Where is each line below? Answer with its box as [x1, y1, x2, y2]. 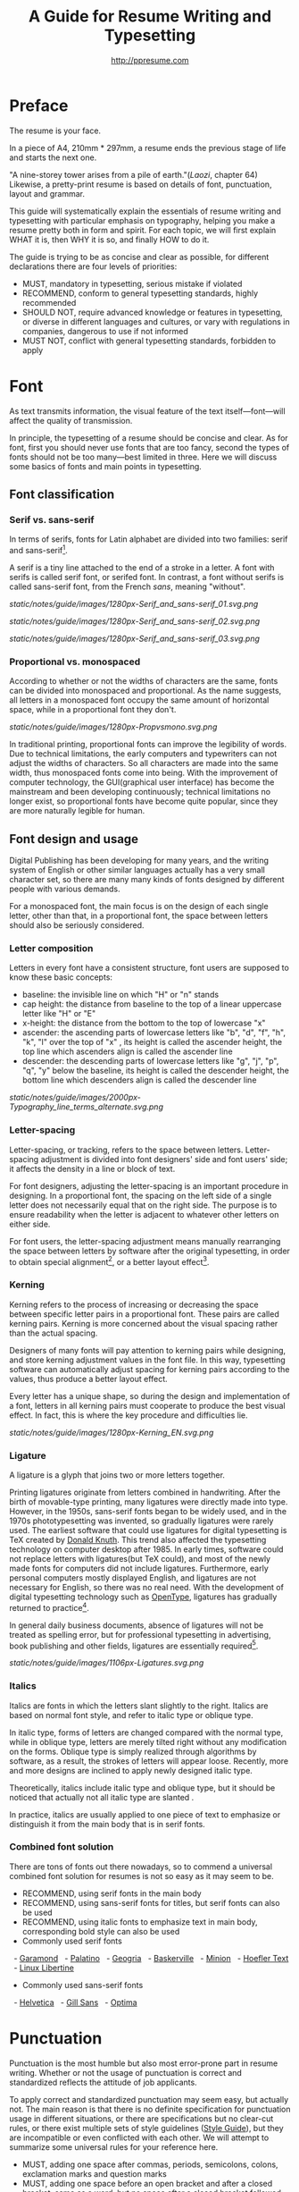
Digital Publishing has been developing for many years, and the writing [9, 856, 270, 866]
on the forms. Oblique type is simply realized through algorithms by [9, 1746, 257, 1757]
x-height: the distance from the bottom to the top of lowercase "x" [21, 1017, 266, 1029]
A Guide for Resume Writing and [28, 6, 272, 27]
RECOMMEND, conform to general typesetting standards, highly [21, 288, 259, 299]
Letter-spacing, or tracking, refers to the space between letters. [9, 1144, 244, 1155]
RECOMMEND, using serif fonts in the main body [21, 1888, 203, 1899]
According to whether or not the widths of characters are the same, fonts [9, 676, 278, 687]
